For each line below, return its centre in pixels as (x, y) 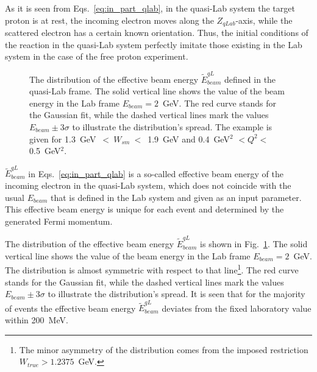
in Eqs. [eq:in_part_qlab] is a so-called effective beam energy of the (156, 173)
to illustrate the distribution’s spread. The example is (172, 126)
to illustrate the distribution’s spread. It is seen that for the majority (176, 294)
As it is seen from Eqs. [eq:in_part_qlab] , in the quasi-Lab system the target (150, 8)
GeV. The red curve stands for (219, 103)
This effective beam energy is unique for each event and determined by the (144, 209)
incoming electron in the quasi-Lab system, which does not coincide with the (148, 185)
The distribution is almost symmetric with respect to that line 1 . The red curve (152, 269)
